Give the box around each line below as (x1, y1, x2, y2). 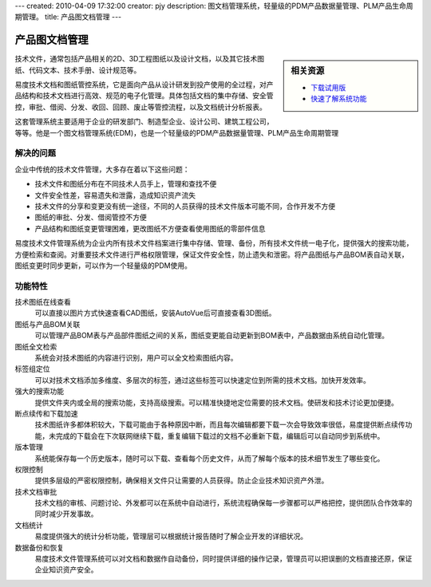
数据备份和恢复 (14, 542, 64, 552)
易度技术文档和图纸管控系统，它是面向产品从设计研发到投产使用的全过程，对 (14, 80, 267, 89)
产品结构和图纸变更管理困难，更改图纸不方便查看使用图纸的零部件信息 (34, 223, 266, 233)
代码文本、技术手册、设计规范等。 (28, 65, 141, 75)
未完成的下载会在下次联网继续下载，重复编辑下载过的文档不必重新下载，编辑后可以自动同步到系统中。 (48, 431, 385, 440)
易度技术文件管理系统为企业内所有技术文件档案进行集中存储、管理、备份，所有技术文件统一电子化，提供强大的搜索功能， (14, 238, 413, 248)
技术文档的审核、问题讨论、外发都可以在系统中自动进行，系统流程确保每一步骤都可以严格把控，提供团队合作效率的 (34, 498, 413, 508)
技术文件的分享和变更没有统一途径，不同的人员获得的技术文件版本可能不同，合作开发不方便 (34, 201, 335, 211)
